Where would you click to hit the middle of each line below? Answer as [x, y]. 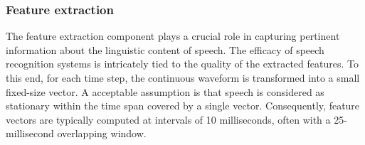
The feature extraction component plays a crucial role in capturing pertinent [173, 36]
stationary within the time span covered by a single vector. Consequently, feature [183, 106]
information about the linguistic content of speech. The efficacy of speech [165, 49]
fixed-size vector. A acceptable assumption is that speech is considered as [165, 91]
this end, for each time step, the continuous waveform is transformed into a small [183, 77]
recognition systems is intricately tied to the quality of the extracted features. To [182, 64]
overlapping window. [102, 133]
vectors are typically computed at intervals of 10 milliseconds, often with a [168, 119]
